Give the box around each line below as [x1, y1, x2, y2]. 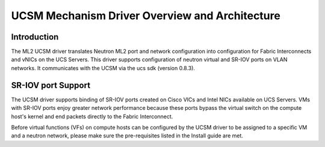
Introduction [11, 32, 59, 42]
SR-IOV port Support [11, 80, 90, 90]
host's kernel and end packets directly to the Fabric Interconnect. [11, 113, 173, 120]
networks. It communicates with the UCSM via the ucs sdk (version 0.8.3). [11, 64, 196, 71]
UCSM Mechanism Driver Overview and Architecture [11, 9, 281, 22]
